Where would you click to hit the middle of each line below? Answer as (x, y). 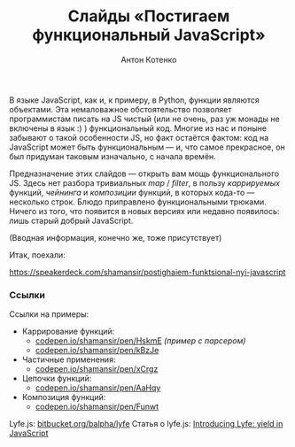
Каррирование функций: (68, 331)
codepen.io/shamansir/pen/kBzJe (97, 351)
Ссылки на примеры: (49, 314)
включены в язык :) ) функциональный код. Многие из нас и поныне (138, 128)
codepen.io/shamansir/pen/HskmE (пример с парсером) (140, 341)
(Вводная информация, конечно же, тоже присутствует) (116, 237)
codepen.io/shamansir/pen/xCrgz (97, 369)
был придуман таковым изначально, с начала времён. (113, 156)
